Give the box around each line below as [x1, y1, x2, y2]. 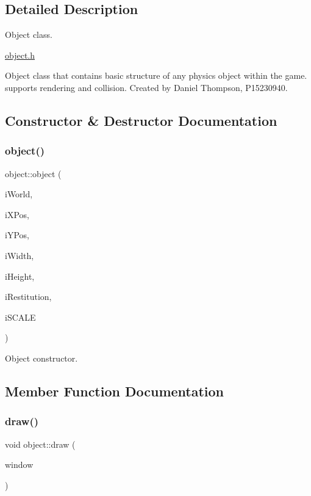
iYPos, [5, 228, 29, 241]
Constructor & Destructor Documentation [5, 111, 277, 129]
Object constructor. [5, 351, 78, 364]
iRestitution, [5, 290, 52, 303]
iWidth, [5, 249, 34, 261]
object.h [5, 48, 35, 61]
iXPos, [5, 208, 29, 221]
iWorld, [5, 188, 33, 200]
